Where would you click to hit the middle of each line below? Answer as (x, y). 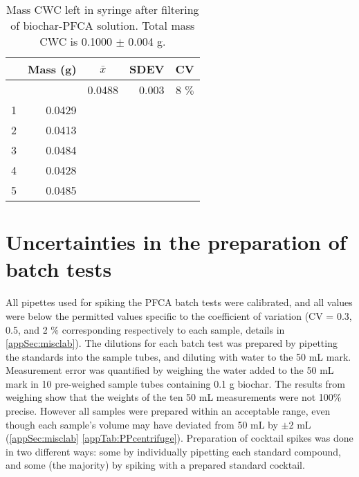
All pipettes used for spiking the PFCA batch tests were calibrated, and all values (179, 302)
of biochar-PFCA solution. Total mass (103, 25)
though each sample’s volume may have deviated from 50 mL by (142, 424)
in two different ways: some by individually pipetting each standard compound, (173, 451)
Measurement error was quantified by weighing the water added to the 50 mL (170, 370)
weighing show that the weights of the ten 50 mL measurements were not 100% (174, 397)
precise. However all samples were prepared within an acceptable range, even (168, 411)
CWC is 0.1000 (76, 41)
